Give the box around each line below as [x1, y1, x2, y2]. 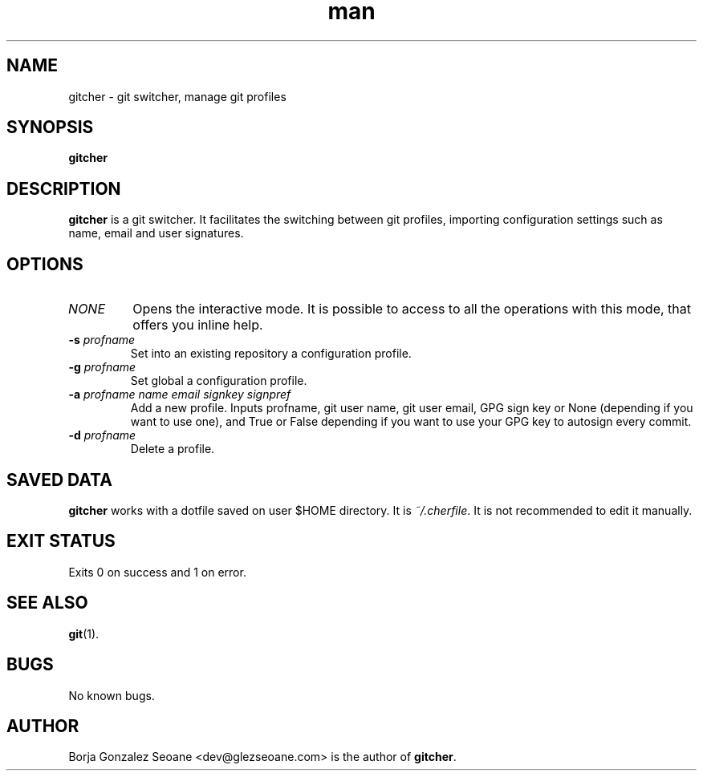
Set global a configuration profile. [130, 374, 307, 388]
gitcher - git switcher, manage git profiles [68, 89, 286, 103]
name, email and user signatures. [68, 226, 244, 241]
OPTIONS [6, 253, 83, 274]
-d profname [68, 428, 136, 443]
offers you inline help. [132, 317, 263, 334]
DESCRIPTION [6, 178, 121, 199]
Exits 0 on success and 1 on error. [68, 565, 246, 579]
